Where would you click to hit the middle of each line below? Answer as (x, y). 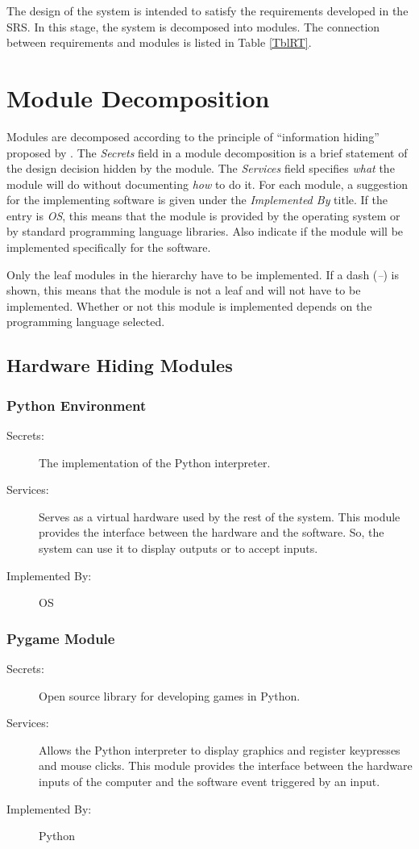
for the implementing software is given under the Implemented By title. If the (197, 200)
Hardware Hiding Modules (120, 365)
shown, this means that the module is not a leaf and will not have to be (184, 290)
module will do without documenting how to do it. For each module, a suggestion (207, 184)
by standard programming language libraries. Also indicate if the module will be (205, 231)
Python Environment (77, 405)
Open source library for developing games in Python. (170, 695)
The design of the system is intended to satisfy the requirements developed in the (207, 10)
